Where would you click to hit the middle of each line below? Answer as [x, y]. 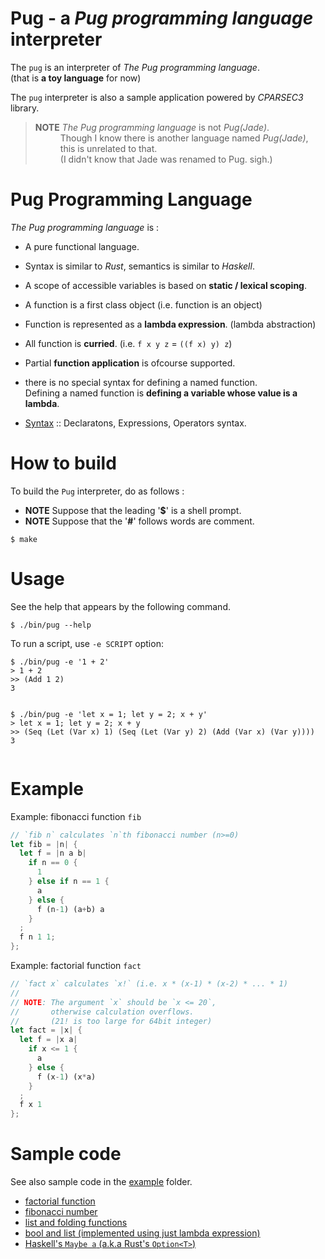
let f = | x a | [48, 1040]
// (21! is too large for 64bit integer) [111, 1021]
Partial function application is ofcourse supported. [130, 363]
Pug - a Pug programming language [162, 18]
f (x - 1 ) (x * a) [66, 1077]
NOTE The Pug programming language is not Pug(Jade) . [152, 127]
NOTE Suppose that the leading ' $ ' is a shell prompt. [133, 510]
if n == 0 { [53, 863]
